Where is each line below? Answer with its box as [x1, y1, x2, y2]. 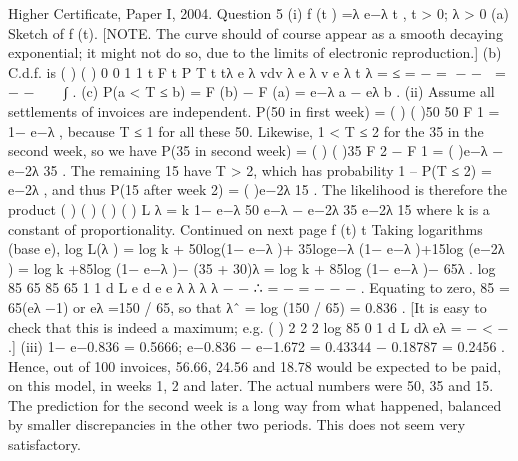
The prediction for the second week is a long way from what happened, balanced [8, 394, 502, 415]
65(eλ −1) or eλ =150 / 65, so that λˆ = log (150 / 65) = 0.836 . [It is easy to [8, 296, 487, 317]
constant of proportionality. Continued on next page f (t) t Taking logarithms [8, 218, 483, 239]
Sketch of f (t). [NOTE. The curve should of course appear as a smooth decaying [8, 22, 503, 43]
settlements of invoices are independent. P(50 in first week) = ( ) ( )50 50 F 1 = [8, 100, 500, 121]
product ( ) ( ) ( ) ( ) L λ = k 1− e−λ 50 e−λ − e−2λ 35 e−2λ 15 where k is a [8, 198, 490, 219]
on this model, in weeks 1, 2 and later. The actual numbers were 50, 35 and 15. [8, 375, 494, 396]
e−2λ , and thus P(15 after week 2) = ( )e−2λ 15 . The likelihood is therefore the [8, 179, 507, 200]
